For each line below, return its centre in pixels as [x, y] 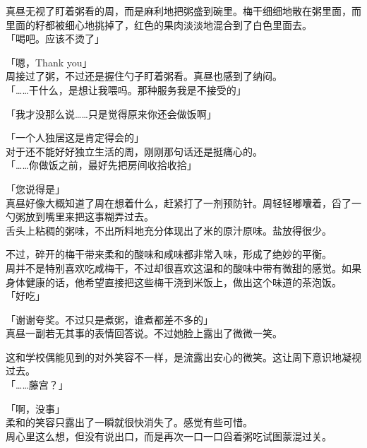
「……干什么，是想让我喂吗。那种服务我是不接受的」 [126, 89]
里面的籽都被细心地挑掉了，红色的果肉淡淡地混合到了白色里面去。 [159, 24]
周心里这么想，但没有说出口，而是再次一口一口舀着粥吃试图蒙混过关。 [169, 436]
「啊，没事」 [35, 408]
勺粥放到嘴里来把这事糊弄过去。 [80, 217]
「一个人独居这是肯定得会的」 [75, 137]
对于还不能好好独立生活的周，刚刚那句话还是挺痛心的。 [134, 151]
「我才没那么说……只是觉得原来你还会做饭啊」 [111, 113]
